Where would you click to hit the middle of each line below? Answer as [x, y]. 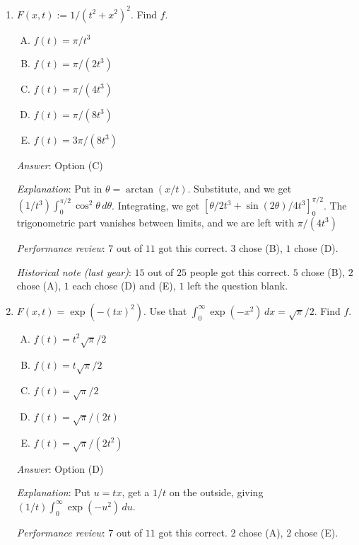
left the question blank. [238, 286]
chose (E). [316, 532]
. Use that [165, 310]
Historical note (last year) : [74, 271]
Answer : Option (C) [60, 165]
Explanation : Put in [59, 189]
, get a [136, 492]
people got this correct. [240, 271]
